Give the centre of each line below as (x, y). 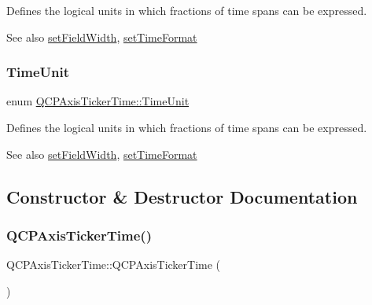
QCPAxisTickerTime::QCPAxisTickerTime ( (114, 265)
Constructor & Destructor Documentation (182, 196)
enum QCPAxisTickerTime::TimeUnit (98, 101)
